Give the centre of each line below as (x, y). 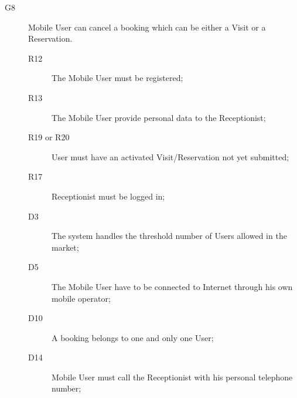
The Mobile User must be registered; (117, 78)
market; (65, 247)
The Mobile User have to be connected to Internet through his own (172, 286)
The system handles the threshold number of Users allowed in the (169, 236)
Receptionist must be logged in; (108, 196)
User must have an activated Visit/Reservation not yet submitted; (170, 156)
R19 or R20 (49, 137)
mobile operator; (81, 298)
